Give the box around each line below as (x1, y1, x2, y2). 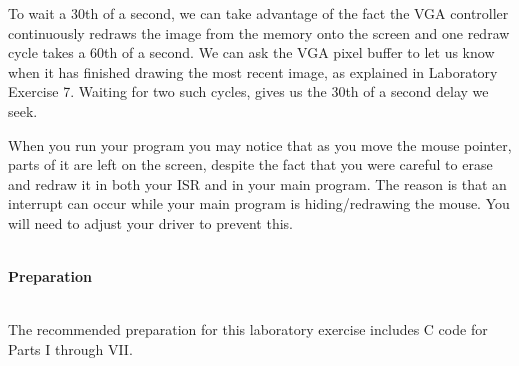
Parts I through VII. (8, 338, 133, 359)
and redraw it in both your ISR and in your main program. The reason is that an (8, 173, 507, 194)
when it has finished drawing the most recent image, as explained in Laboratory (8, 61, 498, 82)
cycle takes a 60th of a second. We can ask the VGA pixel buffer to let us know (8, 42, 495, 63)
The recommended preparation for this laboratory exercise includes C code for (8, 319, 488, 340)
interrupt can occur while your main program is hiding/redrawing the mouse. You (8, 193, 510, 214)
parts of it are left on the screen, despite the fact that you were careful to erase (8, 154, 493, 175)
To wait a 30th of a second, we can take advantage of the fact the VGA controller (8, 3, 509, 23)
